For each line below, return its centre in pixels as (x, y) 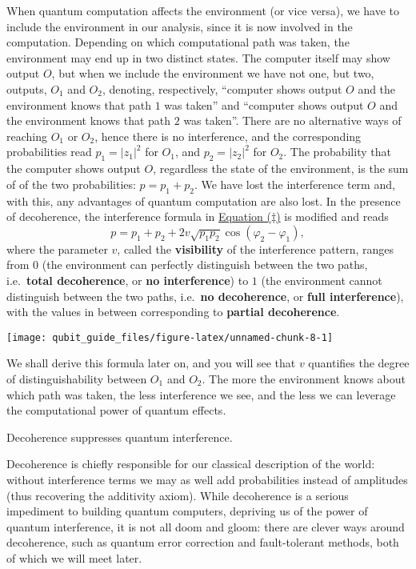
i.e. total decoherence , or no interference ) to (128, 280)
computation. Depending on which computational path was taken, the (178, 42)
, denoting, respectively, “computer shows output (222, 88)
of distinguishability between (77, 378)
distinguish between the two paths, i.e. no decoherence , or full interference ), (205, 296)
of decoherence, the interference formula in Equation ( (139, 216)
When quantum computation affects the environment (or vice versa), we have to (203, 10)
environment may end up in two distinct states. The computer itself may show (198, 57)
